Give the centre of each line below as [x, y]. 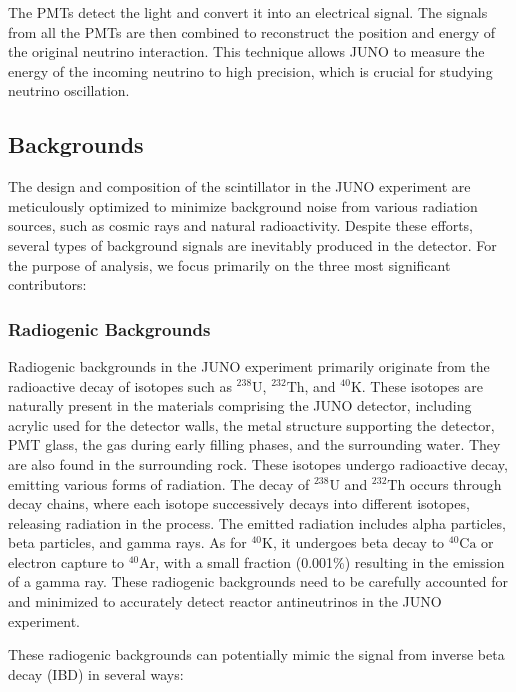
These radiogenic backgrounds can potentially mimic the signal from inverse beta [256, 654]
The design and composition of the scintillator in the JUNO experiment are [239, 186]
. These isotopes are [422, 385]
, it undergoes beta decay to [358, 542]
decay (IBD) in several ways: [96, 673]
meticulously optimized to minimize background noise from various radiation [243, 205]
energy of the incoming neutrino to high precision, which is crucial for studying [250, 70]
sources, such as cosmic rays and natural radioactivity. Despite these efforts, [240, 225]
